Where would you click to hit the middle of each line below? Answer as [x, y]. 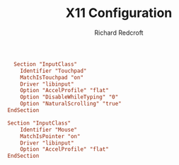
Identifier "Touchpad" [53, 71]
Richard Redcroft [119, 33]
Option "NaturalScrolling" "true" [71, 104]
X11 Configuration [119, 13]
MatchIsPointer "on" [50, 136]
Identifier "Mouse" [49, 130]
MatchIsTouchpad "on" [52, 77]
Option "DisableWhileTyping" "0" [69, 97]
